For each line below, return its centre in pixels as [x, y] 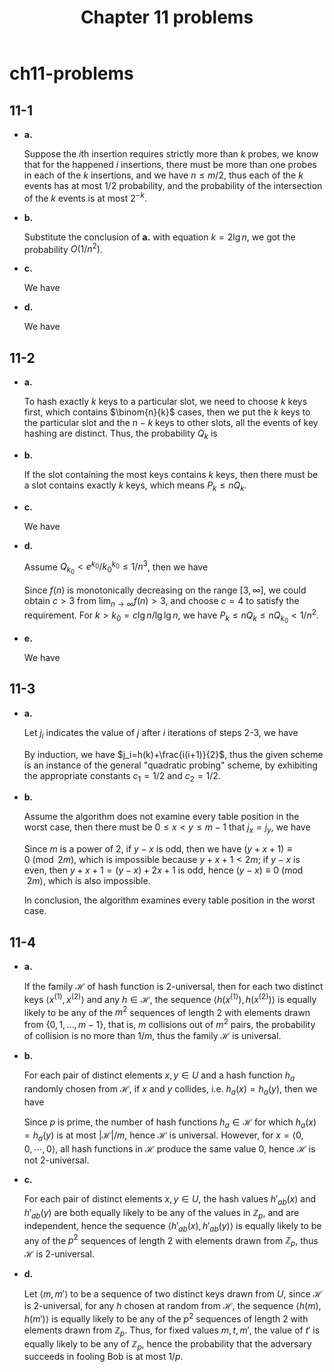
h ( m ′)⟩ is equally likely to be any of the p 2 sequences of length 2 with [166, 1318]
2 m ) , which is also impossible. [88, 881]
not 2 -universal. [56, 1160]
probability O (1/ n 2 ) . [63, 248]
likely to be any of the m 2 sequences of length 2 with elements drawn [167, 1011]
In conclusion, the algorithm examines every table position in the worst [169, 900]
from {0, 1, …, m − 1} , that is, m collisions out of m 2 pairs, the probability [169, 1024]
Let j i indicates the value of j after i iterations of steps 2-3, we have [161, 733]
